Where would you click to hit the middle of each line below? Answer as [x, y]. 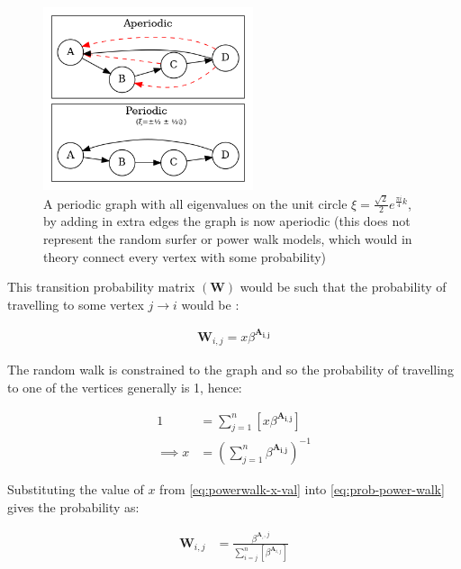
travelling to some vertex [76, 304]
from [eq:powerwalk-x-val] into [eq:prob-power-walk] [302, 488]
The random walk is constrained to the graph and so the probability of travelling [230, 370]
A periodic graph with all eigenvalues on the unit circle [195, 203]
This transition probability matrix [101, 287]
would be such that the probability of [343, 287]
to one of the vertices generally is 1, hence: [125, 387]
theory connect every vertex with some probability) [185, 256]
